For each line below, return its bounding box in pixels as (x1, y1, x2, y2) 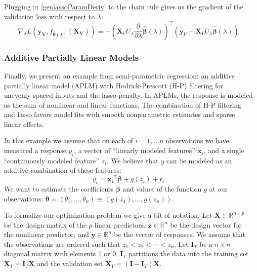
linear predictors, (94, 219, 146, 230)
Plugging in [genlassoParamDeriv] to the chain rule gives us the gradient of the (4, 1, 244, 11)
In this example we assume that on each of (4, 135, 133, 146)
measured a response (4, 145, 66, 155)
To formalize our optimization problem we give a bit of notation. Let (4, 210, 213, 220)
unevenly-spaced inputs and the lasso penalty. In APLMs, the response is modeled (4, 90, 253, 100)
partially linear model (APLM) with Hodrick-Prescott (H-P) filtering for (4, 80, 223, 90)
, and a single (204, 145, 244, 155)
